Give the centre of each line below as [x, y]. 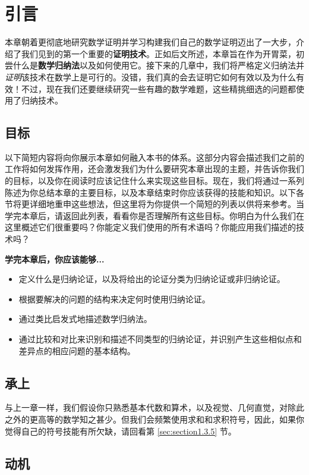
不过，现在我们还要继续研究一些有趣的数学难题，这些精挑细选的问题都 [158, 88]
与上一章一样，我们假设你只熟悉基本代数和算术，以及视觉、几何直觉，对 [146, 407]
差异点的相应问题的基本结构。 [77, 350]
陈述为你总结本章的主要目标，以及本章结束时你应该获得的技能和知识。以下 [150, 192]
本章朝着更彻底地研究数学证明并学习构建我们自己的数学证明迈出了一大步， [150, 42]
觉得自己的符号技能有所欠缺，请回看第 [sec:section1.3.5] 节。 [121, 431]
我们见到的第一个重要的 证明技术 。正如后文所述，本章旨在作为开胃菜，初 [163, 53]
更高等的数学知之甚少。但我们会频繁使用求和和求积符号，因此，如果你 [167, 419]
